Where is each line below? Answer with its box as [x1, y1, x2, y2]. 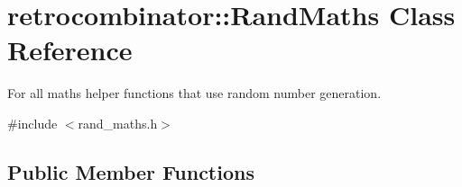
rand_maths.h [78, 113, 158, 132]
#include [7, 113, 58, 132]
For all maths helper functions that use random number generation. [7, 84, 382, 102]
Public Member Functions [7, 157, 254, 185]
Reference [7, 31, 133, 68]
